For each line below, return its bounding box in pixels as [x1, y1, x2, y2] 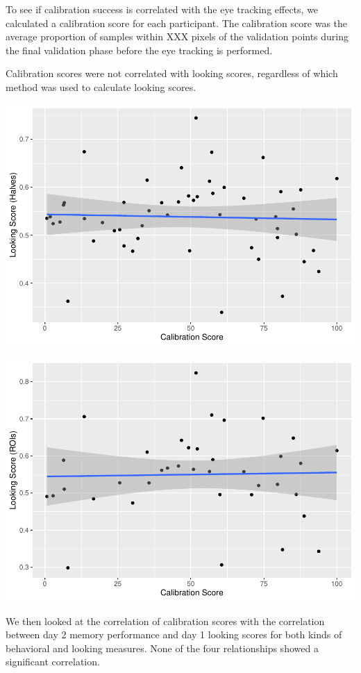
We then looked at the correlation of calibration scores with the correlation [6, 613, 325, 628]
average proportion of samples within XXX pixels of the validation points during [6, 29, 349, 44]
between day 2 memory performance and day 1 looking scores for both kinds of [6, 627, 342, 642]
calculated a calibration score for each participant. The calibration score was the [6, 15, 347, 30]
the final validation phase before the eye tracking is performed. [6, 42, 273, 57]
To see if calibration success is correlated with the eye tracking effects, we [6, 2, 319, 16]
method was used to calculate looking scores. [6, 79, 196, 94]
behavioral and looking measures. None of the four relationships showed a [6, 640, 319, 655]
